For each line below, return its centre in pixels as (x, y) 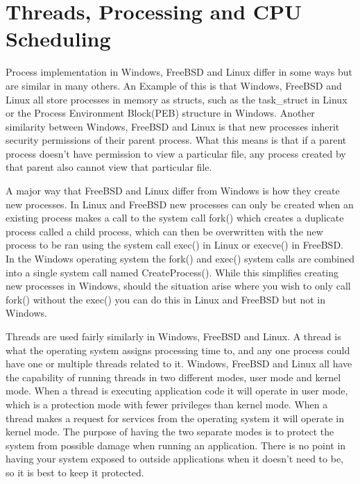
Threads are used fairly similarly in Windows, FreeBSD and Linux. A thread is (173, 336)
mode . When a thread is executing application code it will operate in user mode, (177, 391)
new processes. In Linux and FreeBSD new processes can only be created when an (180, 204)
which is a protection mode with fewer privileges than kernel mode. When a (167, 404)
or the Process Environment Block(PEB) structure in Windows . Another (160, 113)
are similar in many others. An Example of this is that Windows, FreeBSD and (174, 85)
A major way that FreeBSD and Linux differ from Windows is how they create (173, 191)
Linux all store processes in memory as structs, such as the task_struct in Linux (177, 99)
